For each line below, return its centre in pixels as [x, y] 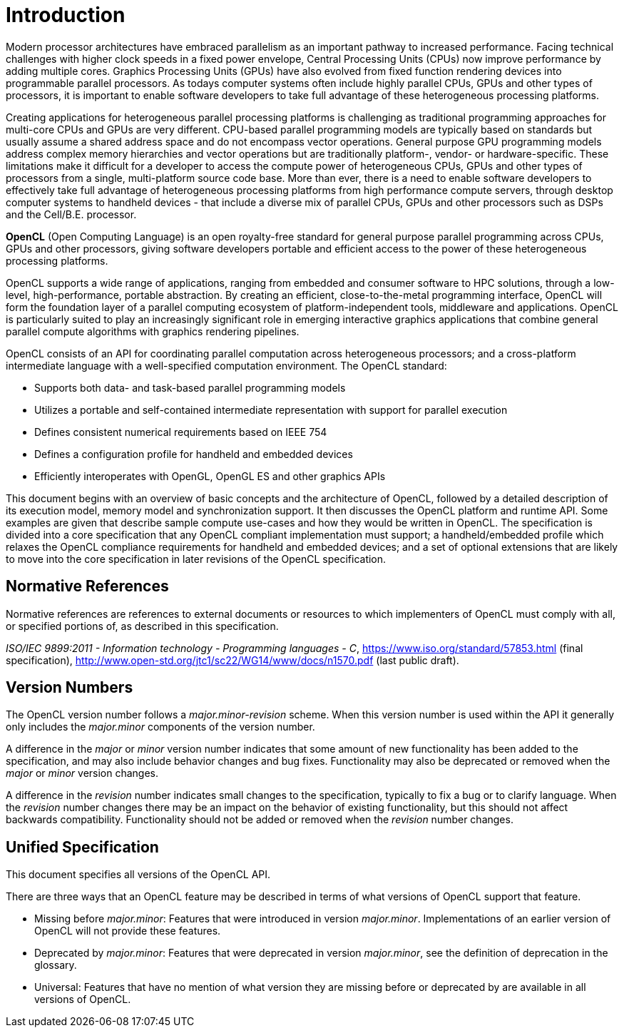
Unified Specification [82, 847]
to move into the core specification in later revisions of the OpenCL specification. [196, 559]
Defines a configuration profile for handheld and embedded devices [194, 454]
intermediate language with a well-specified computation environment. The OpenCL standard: [226, 365]
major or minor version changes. [82, 773]
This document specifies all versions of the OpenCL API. [138, 875]
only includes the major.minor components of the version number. [160, 727]
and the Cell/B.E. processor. [71, 214]
